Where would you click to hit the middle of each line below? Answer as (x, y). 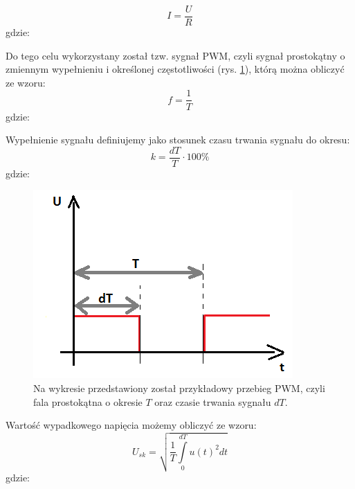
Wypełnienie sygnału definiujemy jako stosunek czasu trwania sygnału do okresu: (178, 140)
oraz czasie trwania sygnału (213, 401)
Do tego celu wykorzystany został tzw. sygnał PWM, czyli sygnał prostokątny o (175, 55)
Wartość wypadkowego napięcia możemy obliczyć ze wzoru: (131, 425)
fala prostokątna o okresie (88, 401)
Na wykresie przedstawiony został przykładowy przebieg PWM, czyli (179, 388)
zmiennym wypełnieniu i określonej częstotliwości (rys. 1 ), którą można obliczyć (175, 69)
